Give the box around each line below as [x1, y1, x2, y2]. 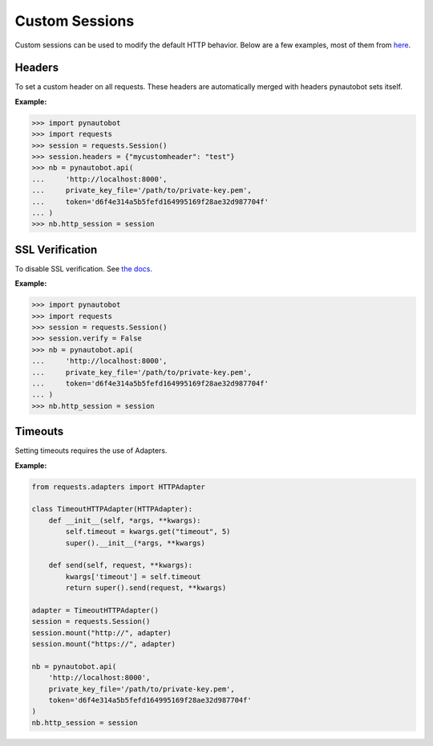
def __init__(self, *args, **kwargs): [48, 516, 201, 525]
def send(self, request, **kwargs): [48, 561, 192, 570]
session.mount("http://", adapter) [31, 628, 172, 638]
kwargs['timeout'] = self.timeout [65, 572, 201, 581]
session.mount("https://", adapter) [31, 639, 176, 649]
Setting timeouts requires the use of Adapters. [14, 446, 168, 455]
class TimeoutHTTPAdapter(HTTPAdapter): [31, 504, 192, 514]
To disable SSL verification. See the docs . [14, 263, 152, 273]
